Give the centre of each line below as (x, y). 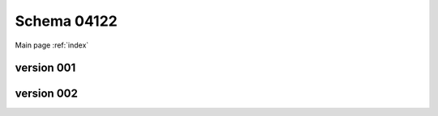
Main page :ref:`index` (52, 45)
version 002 (47, 94)
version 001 (45, 68)
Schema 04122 (66, 21)
